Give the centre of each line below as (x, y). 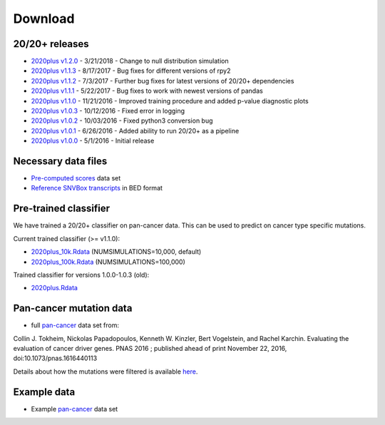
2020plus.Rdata (55, 288)
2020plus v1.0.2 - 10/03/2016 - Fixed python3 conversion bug (122, 121)
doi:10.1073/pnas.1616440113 (55, 358)
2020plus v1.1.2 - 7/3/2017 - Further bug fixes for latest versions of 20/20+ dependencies (163, 81)
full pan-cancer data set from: (75, 325)
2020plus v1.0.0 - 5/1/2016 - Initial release (93, 141)
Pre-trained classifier (62, 209)
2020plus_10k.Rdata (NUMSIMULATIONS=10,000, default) (116, 252)
